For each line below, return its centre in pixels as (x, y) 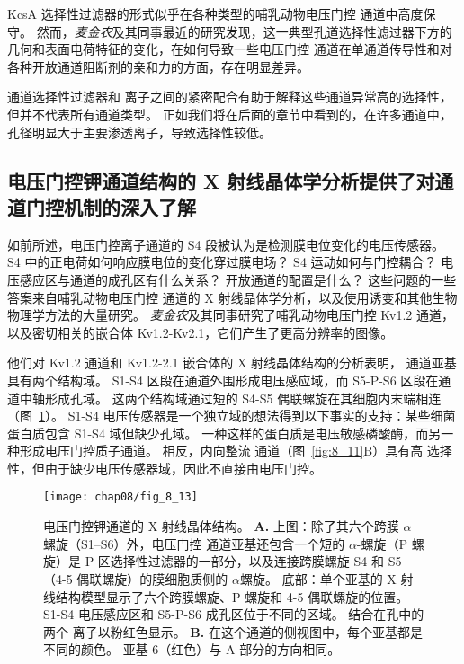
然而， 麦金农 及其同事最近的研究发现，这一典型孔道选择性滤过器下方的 (244, 31)
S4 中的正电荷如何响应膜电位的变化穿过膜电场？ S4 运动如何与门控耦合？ (222, 262)
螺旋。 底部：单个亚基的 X (318, 578)
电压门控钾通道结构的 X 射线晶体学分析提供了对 (221, 180)
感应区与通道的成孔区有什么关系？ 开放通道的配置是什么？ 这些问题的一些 (238, 279)
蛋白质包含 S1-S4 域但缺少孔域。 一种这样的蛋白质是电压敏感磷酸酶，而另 (224, 433)
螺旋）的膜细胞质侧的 (165, 578)
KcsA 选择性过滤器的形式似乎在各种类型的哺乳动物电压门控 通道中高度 (215, 13)
